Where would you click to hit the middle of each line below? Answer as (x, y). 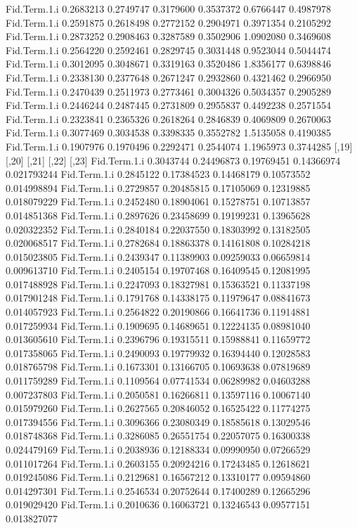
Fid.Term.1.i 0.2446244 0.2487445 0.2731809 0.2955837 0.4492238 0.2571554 (169, 105)
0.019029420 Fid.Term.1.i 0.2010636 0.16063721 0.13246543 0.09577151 (158, 504)
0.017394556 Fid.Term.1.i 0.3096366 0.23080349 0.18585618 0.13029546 (158, 421)
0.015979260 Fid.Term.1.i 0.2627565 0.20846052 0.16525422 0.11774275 (158, 408)
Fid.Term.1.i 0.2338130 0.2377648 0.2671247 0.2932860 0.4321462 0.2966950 (169, 77)
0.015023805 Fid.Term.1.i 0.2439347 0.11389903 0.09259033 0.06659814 (158, 256)
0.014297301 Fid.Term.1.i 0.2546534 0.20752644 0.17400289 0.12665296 (158, 490)
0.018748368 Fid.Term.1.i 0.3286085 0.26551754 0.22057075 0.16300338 (158, 436)
